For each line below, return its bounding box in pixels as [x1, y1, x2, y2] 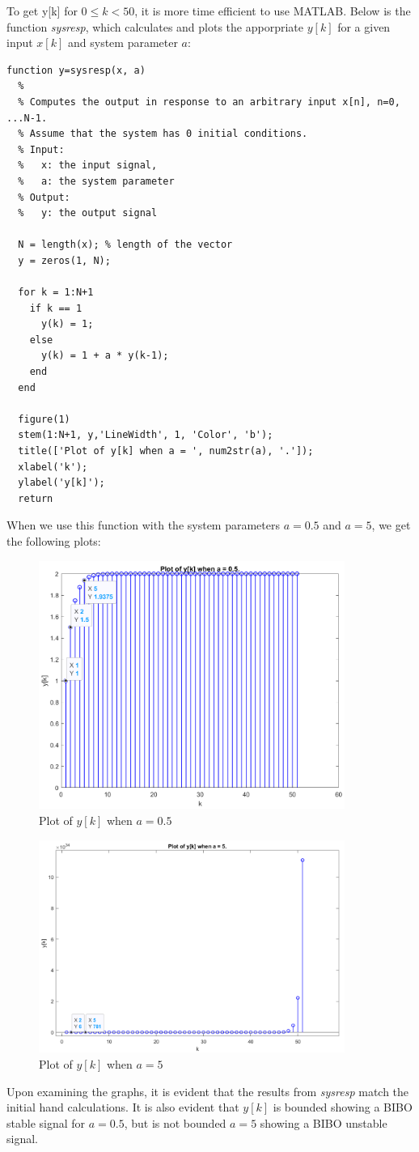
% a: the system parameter [18, 175, 175, 187]
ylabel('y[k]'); [18, 477, 105, 489]
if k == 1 [29, 302, 83, 314]
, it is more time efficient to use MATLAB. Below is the [134, 2, 411, 19]
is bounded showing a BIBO [273, 1099, 413, 1116]
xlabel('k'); [18, 461, 88, 473]
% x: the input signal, [18, 159, 158, 172]
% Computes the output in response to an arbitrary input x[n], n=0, [18, 96, 400, 108]
